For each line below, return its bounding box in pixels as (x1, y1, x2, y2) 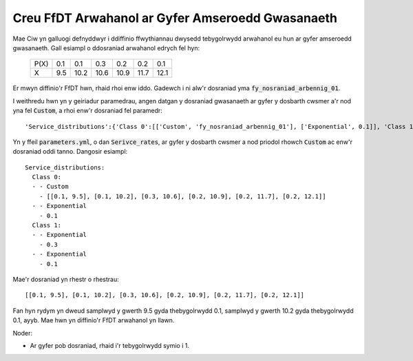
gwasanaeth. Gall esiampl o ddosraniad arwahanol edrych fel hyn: (12, 43, 200, 52)
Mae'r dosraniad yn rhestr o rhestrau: (12, 275, 120, 283)
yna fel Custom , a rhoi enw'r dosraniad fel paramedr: (12, 107, 163, 115)
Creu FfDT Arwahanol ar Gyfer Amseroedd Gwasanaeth (12, 10, 337, 25)
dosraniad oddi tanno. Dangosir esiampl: (12, 147, 128, 156)
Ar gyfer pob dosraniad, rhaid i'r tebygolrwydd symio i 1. (30, 341, 189, 349)
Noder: (12, 329, 32, 337)
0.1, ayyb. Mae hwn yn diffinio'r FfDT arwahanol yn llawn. (12, 316, 175, 324)
